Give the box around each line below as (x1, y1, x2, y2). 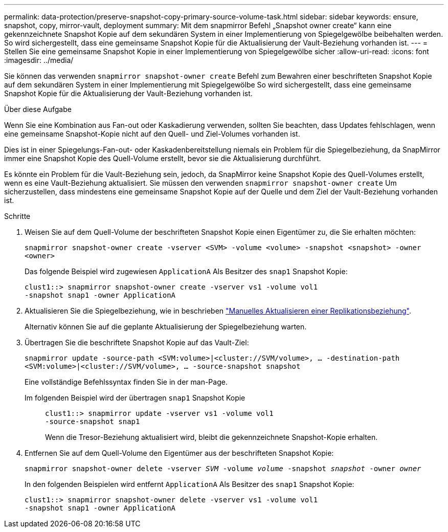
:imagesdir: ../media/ (4, 56, 74, 64)
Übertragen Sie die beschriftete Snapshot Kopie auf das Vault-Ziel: (25, 338, 249, 347)
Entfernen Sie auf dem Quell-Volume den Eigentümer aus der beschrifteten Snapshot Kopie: (25, 449, 334, 457)
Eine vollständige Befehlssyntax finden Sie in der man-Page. (25, 378, 228, 386)
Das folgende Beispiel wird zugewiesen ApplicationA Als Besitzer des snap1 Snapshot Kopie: (25, 267, 348, 276)
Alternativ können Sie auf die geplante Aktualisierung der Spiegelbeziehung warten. (25, 322, 307, 331)
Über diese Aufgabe (4, 105, 72, 114)
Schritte (4, 212, 31, 220)
